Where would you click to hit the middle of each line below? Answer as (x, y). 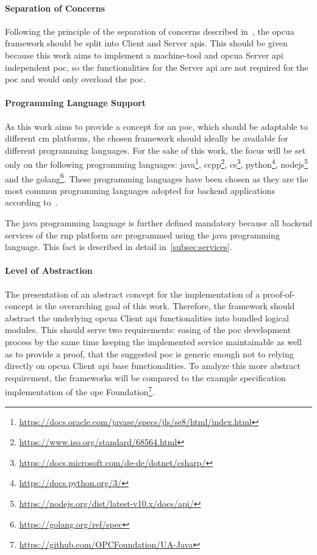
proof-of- (279, 294)
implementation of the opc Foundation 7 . (80, 391)
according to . (31, 202)
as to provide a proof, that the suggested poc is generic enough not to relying (149, 353)
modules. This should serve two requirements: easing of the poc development (148, 330)
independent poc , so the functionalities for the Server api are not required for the (157, 67)
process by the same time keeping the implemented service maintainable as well (153, 341)
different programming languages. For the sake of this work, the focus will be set (155, 150)
